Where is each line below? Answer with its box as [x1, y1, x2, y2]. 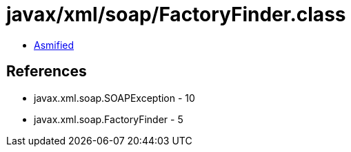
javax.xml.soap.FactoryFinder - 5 [34, 113, 183, 125]
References [6, 63, 87, 80]
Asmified [34, 39, 74, 51]
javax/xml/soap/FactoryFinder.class [6, 3, 346, 26]
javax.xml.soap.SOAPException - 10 [34, 91, 195, 104]
